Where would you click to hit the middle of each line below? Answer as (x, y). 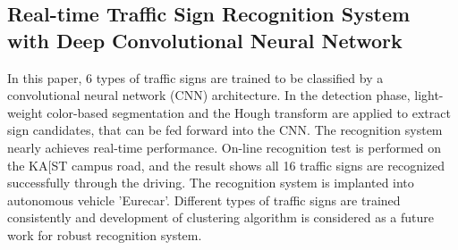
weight (25, 112)
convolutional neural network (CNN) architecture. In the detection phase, (209, 95)
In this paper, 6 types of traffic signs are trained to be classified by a (195, 77)
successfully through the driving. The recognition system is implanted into (211, 183)
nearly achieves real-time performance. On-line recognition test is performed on (225, 147)
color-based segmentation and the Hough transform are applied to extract (249, 112)
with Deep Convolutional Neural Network (205, 40)
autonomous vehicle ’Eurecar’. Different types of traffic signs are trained (204, 200)
